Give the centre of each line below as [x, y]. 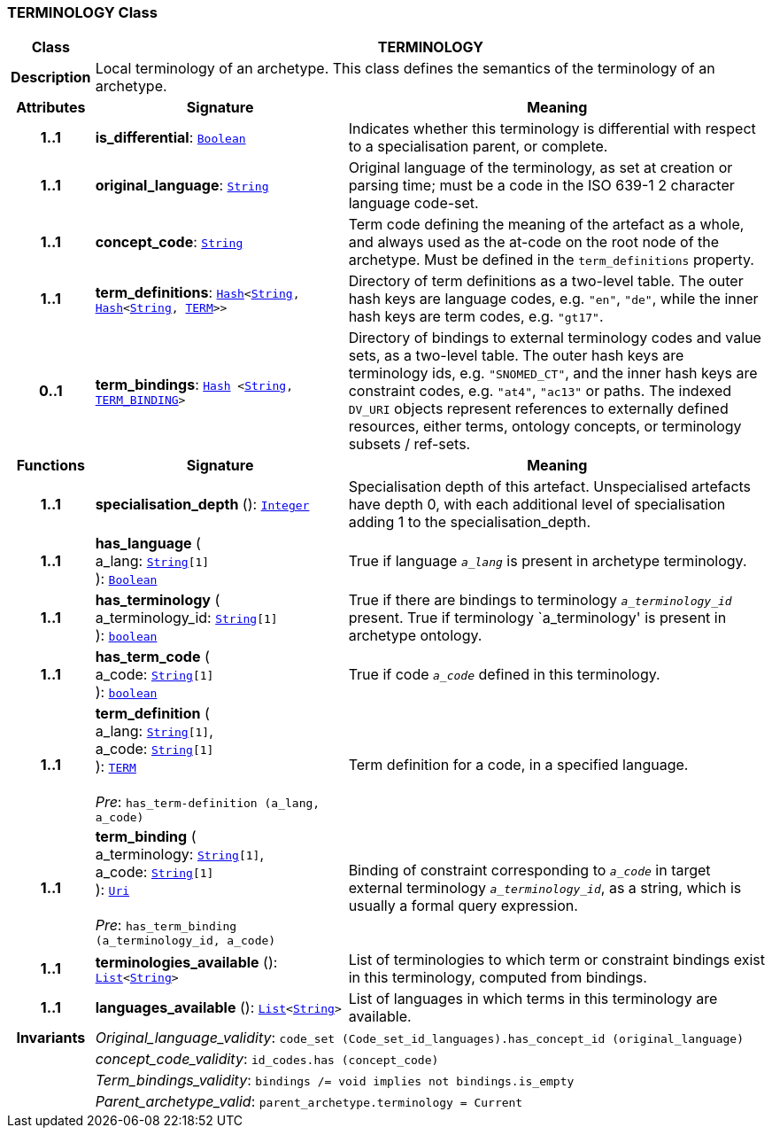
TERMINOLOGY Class [82, 12]
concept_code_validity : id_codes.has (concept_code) [267, 1059]
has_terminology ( [158, 600]
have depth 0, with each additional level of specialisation [537, 505]
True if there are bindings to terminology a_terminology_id [540, 600]
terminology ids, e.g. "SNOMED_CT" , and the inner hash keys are [553, 373]
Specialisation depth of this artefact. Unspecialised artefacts [550, 487]
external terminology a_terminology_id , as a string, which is [545, 887]
